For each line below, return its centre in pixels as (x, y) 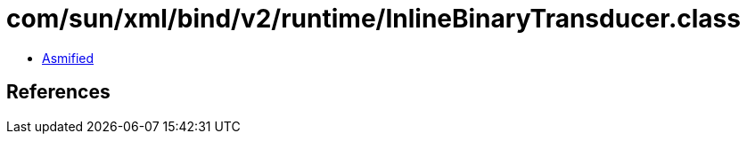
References (58, 92)
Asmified (68, 58)
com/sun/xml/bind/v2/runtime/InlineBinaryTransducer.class (373, 19)
